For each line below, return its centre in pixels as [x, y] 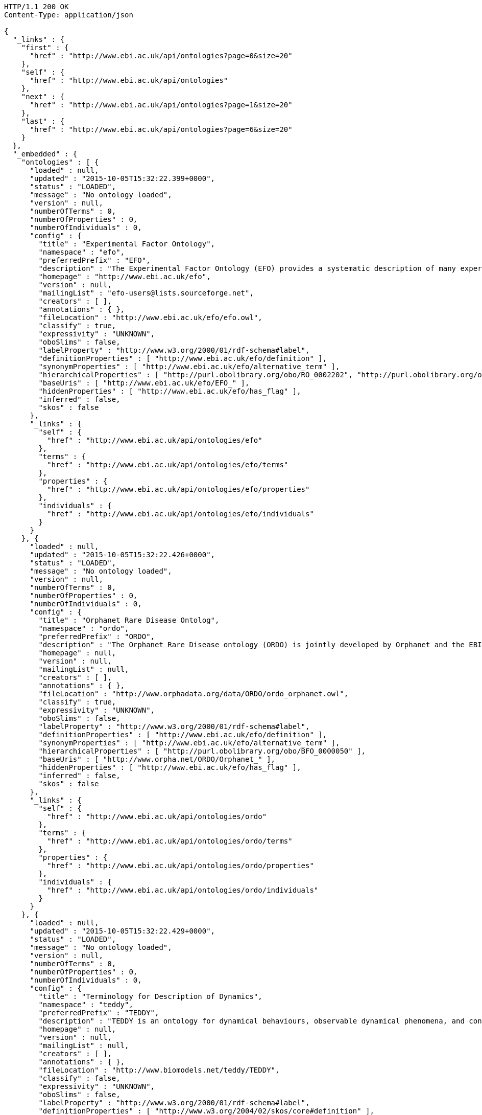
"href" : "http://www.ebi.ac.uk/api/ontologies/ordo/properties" [180, 866]
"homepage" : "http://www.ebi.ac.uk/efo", [125, 277]
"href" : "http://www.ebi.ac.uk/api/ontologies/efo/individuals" [180, 514]
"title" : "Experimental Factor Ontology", [127, 244]
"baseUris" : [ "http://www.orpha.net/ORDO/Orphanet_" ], [157, 759]
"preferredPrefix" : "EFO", [94, 260]
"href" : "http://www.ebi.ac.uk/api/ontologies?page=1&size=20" [161, 105]
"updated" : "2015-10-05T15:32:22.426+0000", [123, 555]
